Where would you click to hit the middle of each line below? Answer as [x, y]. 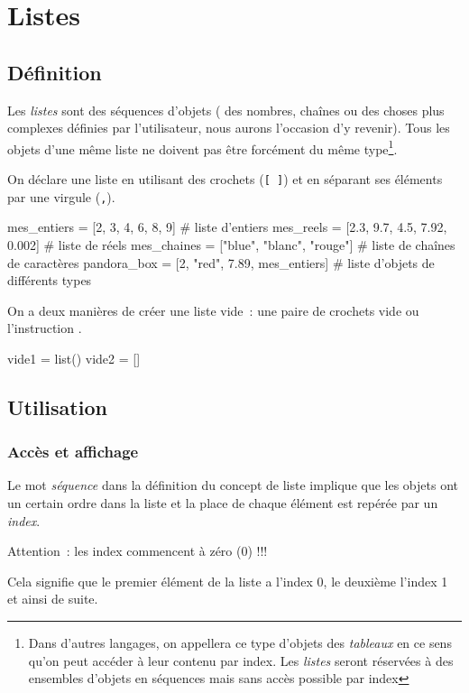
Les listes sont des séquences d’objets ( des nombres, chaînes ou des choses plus [226, 110]
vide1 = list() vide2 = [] [74, 358]
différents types [50, 280]
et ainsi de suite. [53, 599]
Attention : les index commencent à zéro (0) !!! [138, 551]
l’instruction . [45, 328]
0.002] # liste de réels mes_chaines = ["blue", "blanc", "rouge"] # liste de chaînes [231, 244]
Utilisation [57, 407]
